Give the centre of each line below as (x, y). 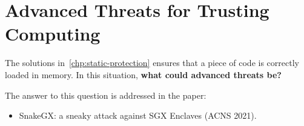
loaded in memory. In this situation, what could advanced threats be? (143, 74)
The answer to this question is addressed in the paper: (106, 95)
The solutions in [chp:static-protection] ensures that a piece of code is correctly (152, 63)
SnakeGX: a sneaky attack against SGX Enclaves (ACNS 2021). (138, 115)
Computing (53, 34)
